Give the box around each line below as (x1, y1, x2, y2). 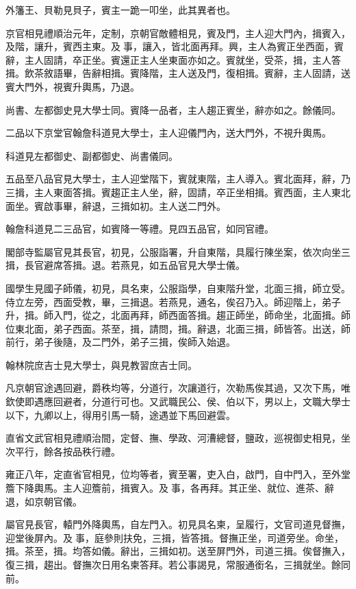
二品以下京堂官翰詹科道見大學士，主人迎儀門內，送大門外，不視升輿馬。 (5, 125, 331, 140)
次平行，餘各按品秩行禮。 (5, 444, 120, 458)
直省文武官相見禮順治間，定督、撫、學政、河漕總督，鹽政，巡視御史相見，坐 (5, 431, 351, 445)
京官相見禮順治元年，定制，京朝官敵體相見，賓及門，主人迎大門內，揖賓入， (5, 25, 351, 40)
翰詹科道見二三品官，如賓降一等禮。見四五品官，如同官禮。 (5, 221, 274, 236)
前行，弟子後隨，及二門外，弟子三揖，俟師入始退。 (5, 335, 236, 349)
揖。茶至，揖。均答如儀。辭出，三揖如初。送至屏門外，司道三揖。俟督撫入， (5, 544, 351, 558)
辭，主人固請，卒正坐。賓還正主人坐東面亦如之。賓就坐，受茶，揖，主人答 (5, 52, 341, 67)
